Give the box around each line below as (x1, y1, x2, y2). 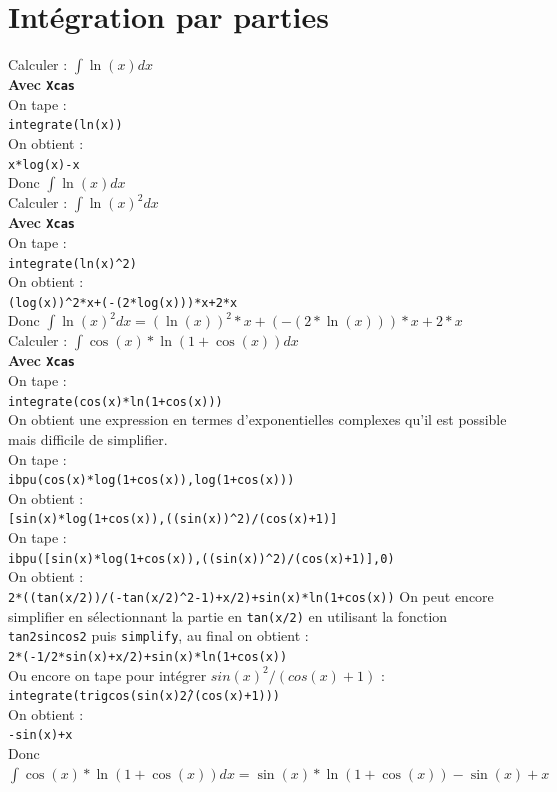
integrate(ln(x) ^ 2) (8, 256, 137, 271)
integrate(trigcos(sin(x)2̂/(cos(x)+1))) (8, 689, 281, 704)
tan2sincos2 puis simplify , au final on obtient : (8, 625, 309, 646)
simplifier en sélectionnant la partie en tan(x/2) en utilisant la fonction (8, 605, 448, 626)
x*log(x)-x (8, 157, 80, 172)
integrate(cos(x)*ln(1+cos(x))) (8, 394, 223, 409)
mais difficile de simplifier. (8, 428, 168, 449)
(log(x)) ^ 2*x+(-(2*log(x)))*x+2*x (8, 295, 238, 310)
